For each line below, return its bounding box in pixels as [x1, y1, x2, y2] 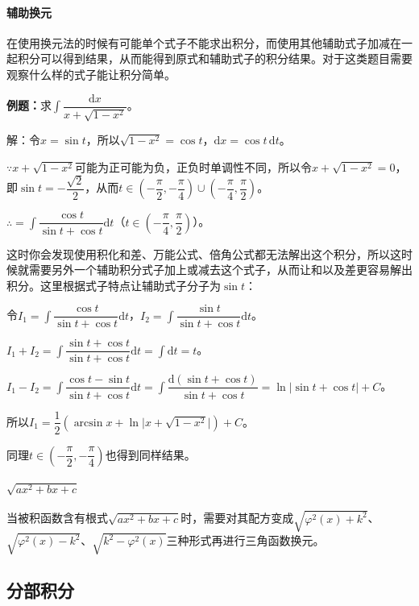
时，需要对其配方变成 [180, 509, 294, 526]
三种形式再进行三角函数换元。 [166, 532, 325, 549]
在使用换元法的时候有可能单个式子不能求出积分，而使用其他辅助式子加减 [6, 34, 390, 51]
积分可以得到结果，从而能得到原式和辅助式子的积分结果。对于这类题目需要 [17, 50, 413, 67]
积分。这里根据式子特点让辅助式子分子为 [6, 276, 221, 293]
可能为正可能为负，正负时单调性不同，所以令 [74, 158, 312, 175]
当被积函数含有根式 [6, 509, 108, 526]
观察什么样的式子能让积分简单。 [6, 65, 176, 82]
